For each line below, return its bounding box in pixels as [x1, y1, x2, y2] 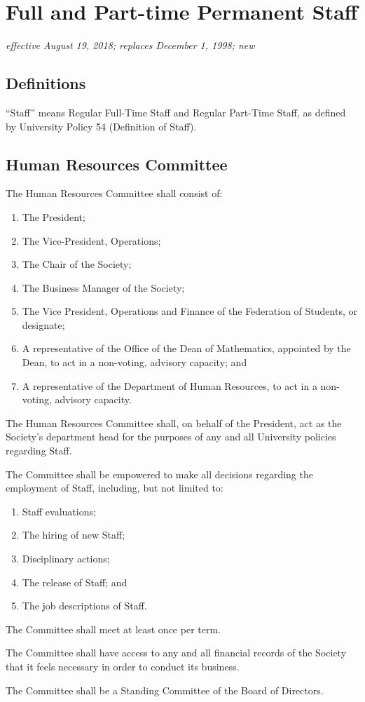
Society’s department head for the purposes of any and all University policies [6, 429, 336, 444]
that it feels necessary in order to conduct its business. [6, 659, 240, 673]
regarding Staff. [6, 443, 72, 458]
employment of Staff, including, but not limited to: [6, 480, 223, 495]
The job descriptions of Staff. [22, 598, 147, 613]
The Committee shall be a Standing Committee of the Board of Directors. [6, 682, 324, 697]
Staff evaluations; [22, 504, 96, 518]
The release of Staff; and [22, 574, 128, 589]
